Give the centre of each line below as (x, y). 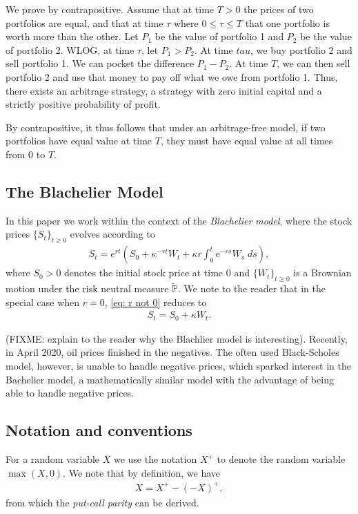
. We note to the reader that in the (252, 288)
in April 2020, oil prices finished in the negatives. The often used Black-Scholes (172, 352)
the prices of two (279, 9)
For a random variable (53, 459)
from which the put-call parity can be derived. (102, 502)
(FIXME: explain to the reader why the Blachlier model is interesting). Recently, (177, 338)
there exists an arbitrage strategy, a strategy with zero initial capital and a (164, 90)
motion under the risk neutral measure (87, 288)
